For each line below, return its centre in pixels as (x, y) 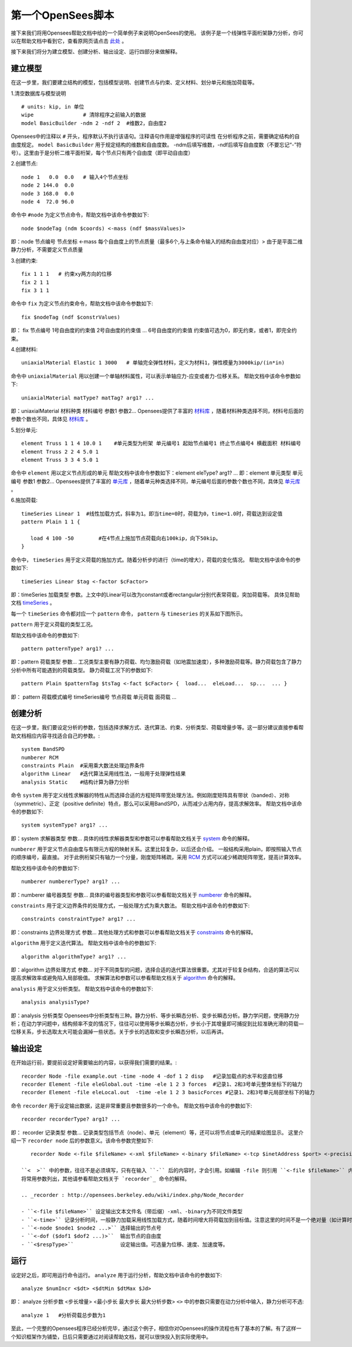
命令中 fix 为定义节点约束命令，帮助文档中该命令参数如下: (82, 304)
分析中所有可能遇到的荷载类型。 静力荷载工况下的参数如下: (82, 670)
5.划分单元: (24, 430)
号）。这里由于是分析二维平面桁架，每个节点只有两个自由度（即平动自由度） (102, 153)
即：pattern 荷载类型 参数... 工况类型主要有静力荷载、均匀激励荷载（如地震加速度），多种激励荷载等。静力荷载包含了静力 (156, 662)
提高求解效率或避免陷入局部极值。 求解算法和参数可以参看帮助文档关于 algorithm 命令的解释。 (125, 978)
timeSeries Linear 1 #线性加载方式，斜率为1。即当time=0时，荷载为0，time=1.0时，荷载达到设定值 (152, 514)
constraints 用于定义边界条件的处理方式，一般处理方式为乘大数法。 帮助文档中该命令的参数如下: (130, 906)
